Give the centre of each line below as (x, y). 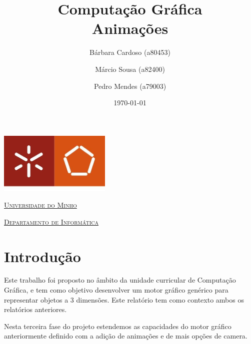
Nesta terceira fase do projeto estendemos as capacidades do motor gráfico (118, 326)
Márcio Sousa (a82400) (130, 69)
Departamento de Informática (51, 221)
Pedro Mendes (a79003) (130, 86)
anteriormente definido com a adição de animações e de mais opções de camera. (126, 336)
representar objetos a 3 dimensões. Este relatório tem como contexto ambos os (124, 299)
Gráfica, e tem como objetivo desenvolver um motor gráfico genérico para (116, 290)
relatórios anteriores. (35, 309)
